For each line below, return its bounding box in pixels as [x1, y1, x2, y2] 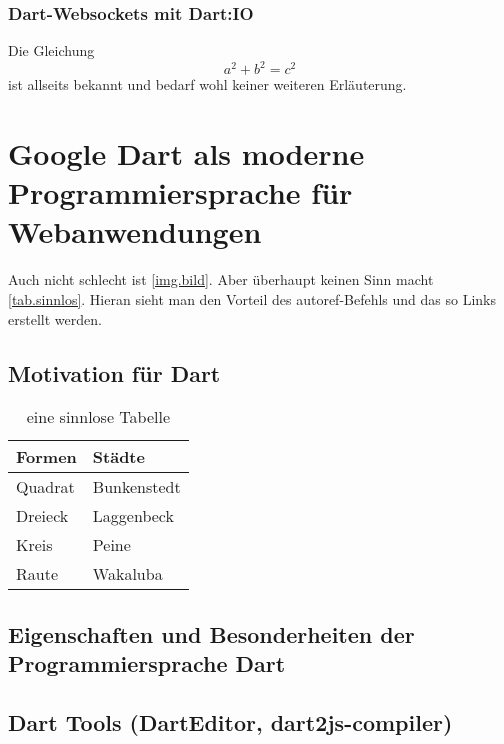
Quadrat [16, 475, 75, 499]
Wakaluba [92, 562, 163, 586]
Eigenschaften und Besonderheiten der [8, 618, 415, 649]
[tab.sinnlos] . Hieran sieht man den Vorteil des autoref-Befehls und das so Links [8, 289, 497, 309]
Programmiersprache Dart [8, 648, 286, 679]
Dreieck [16, 504, 69, 528]
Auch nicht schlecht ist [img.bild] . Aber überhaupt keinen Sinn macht [8, 269, 434, 290]
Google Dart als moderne [8, 133, 365, 174]
